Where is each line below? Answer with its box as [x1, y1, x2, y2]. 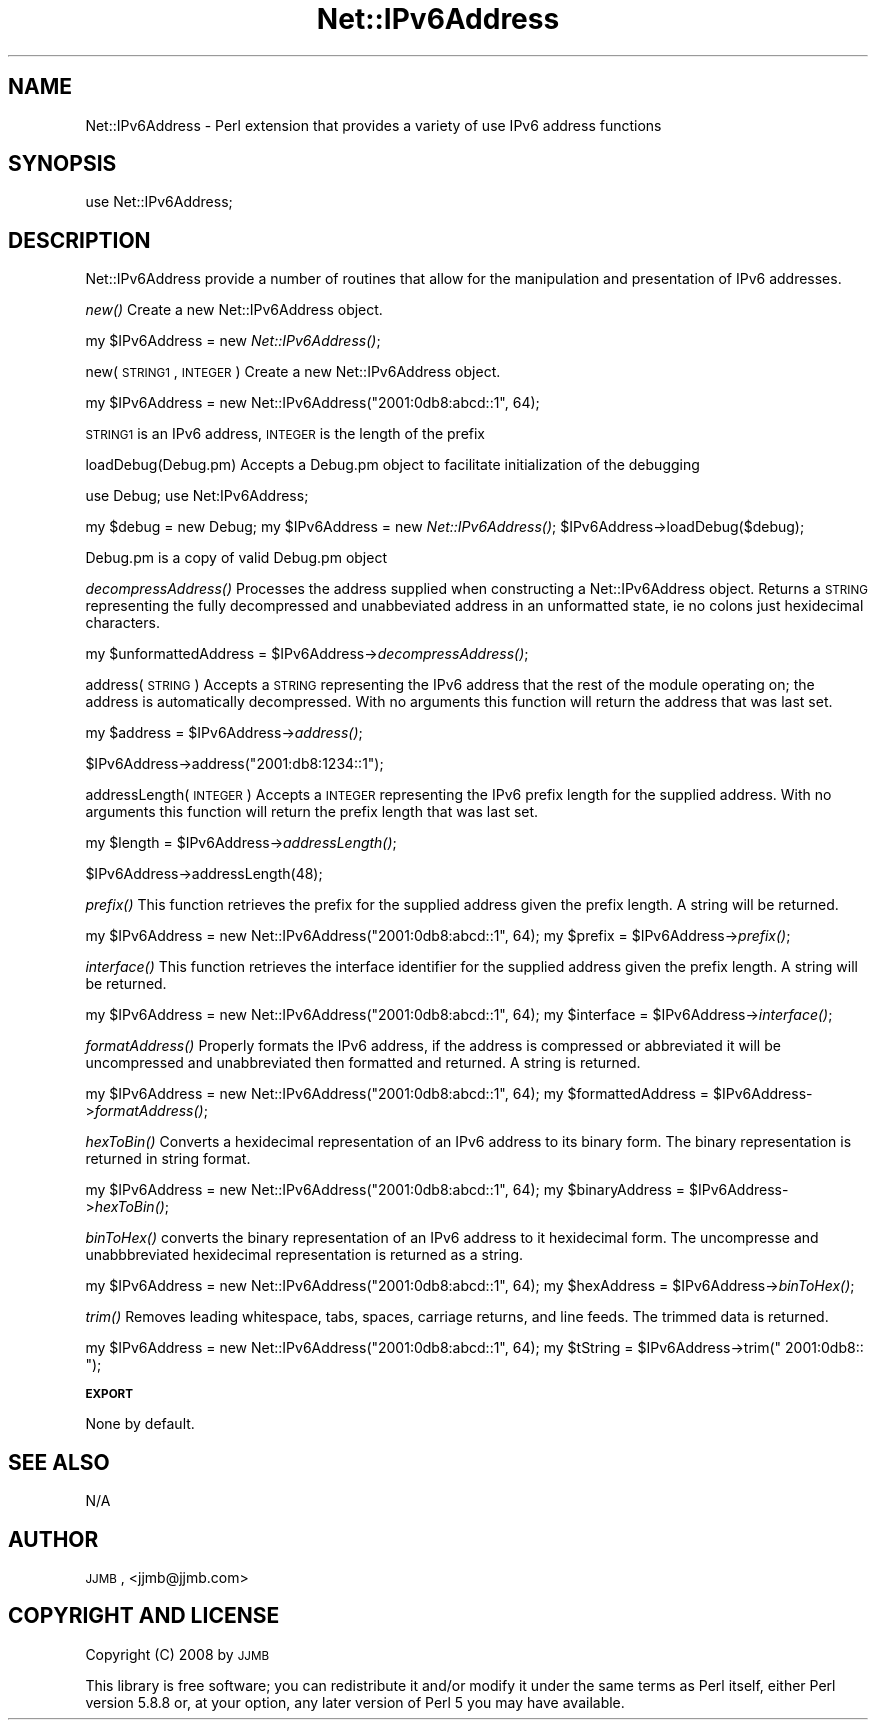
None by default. [85, 1415, 195, 1433]
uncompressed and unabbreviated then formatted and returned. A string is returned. [85, 1054, 641, 1072]
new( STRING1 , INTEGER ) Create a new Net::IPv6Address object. [85, 363, 501, 381]
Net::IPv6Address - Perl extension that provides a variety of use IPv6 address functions [85, 116, 662, 134]
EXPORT [85, 1387, 134, 1402]
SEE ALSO [8, 1449, 110, 1475]
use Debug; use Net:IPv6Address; [85, 487, 309, 505]
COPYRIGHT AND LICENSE [8, 1603, 280, 1629]
